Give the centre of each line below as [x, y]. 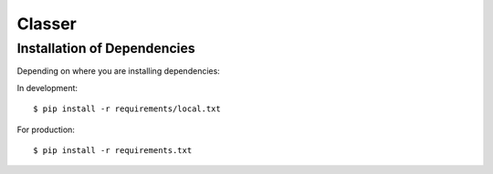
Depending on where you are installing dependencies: [119, 71]
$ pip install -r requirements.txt [113, 150]
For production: [46, 129]
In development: [47, 87]
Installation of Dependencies [106, 48]
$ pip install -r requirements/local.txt [127, 109]
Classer [47, 24]
